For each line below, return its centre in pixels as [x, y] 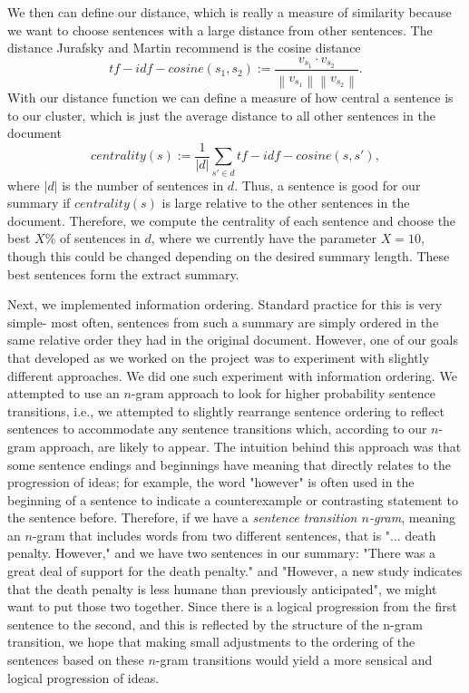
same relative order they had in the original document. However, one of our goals [233, 340]
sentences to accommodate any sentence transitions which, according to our [217, 429]
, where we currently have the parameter [264, 238]
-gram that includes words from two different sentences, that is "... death [234, 535]
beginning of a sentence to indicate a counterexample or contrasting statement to [233, 499]
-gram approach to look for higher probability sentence [283, 393]
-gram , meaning [412, 517]
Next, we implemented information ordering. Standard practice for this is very [225, 304]
